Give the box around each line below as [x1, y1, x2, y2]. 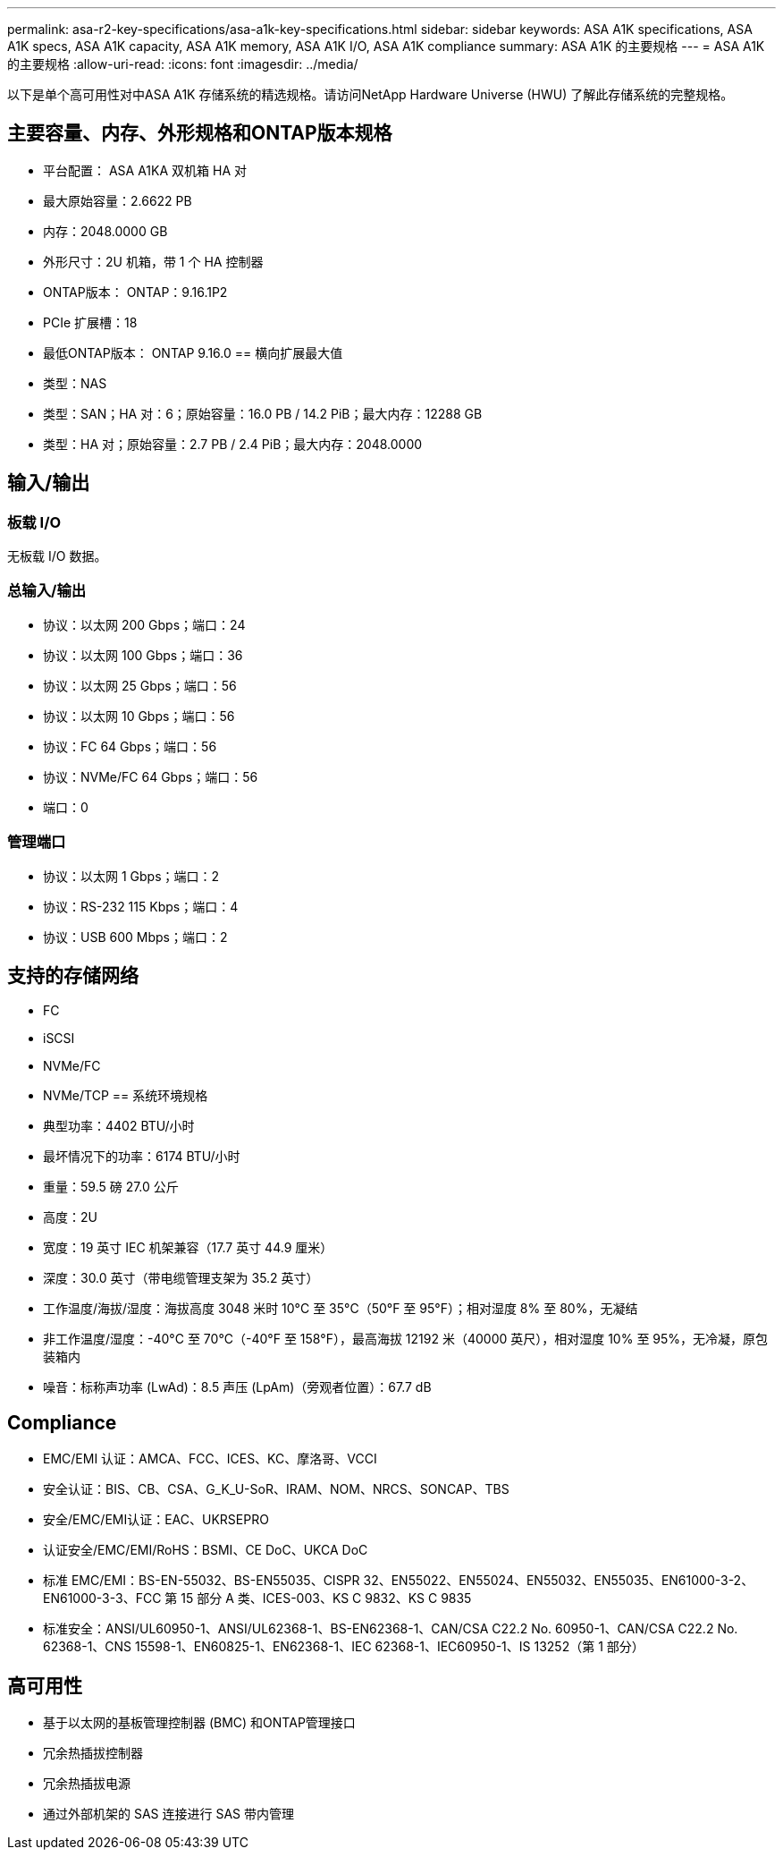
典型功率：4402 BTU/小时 [43, 1118, 195, 1134]
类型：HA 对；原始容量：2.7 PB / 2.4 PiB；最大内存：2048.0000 [43, 436, 423, 452]
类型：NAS [43, 375, 107, 391]
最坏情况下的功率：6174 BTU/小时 [43, 1149, 240, 1165]
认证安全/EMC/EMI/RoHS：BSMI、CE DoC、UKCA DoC [43, 1542, 368, 1558]
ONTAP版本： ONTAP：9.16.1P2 [43, 284, 228, 300]
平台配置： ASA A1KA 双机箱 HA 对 [43, 162, 247, 178]
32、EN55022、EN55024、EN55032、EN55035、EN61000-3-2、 [363, 1573, 754, 1589]
